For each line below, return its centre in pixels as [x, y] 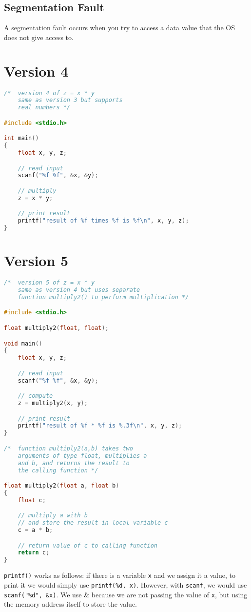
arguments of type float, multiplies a [82, 456]
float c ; [32, 500]
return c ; [34, 553]
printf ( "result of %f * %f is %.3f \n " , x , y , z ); [100, 426]
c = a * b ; [35, 530]
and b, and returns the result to [74, 463]
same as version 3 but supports [70, 100]
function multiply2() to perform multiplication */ [103, 297]
